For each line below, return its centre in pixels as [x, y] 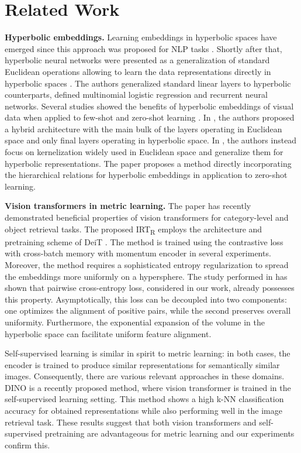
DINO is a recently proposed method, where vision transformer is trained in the [148, 387]
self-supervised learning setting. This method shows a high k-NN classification [144, 399]
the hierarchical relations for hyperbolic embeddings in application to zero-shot [146, 175]
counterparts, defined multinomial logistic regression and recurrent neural [136, 95]
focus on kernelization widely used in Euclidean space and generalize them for [144, 152]
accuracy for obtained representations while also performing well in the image [143, 411]
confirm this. [27, 445]
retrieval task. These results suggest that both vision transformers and [131, 422]
